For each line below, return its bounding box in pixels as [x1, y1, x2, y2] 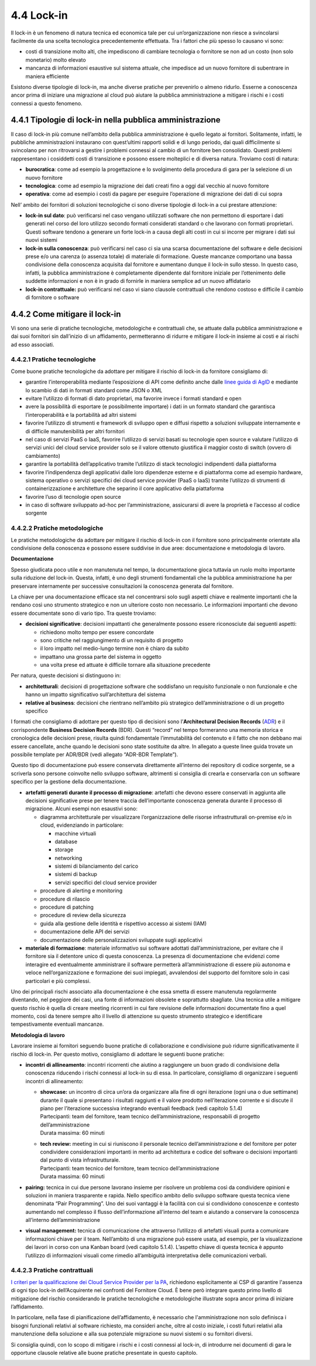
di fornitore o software [25, 294, 80, 301]
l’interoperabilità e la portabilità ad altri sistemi [25, 411, 137, 418]
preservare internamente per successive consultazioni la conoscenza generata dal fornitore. [11, 583, 234, 590]
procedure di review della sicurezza [40, 912, 126, 919]
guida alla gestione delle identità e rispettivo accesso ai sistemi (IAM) [40, 920, 207, 927]
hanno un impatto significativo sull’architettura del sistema [25, 691, 166, 698]
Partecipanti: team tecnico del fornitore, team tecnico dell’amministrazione [40, 1165, 219, 1172]
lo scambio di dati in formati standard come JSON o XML [25, 386, 163, 393]
